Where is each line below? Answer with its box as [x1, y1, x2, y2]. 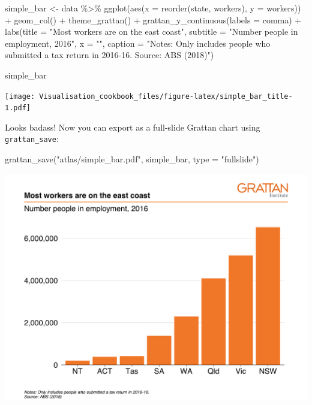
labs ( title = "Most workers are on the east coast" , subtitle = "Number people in [5, 25, 298, 38]
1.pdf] [5, 104, 31, 113]
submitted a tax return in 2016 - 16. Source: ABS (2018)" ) [5, 49, 214, 61]
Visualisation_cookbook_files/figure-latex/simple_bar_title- [39, 92, 293, 101]
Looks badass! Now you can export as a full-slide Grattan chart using [5, 120, 260, 133]
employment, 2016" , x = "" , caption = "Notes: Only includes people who [5, 37, 271, 49]
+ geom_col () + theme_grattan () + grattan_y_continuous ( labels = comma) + [5, 13, 302, 26]
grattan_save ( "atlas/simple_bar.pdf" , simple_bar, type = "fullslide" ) [5, 153, 259, 165]
